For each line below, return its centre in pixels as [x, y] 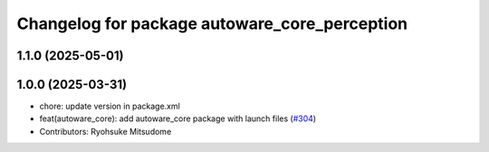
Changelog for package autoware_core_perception [212, 24]
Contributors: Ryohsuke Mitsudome [105, 131]
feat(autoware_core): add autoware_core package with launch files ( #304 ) [178, 119]
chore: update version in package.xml [110, 106]
